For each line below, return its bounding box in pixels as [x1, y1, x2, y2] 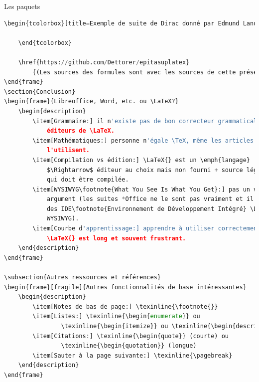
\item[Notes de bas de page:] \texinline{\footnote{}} [32, 303, 218, 310]
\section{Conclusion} [4, 88, 76, 95]
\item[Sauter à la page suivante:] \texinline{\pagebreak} [32, 352, 233, 359]
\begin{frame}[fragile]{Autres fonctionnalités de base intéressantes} [4, 283, 247, 291]
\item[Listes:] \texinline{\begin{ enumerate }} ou [32, 313, 200, 320]
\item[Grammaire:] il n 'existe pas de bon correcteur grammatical [32, 117, 258, 125]
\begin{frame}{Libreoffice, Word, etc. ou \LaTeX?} [4, 98, 179, 105]
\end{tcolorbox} [18, 39, 72, 46]
